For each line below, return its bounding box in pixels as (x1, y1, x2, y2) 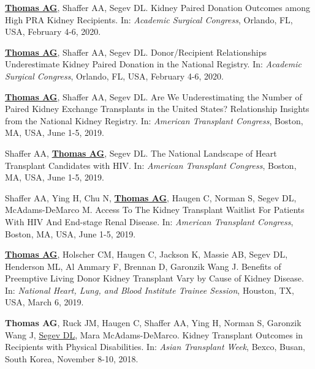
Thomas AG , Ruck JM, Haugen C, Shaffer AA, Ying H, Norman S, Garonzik (5, 316, 302, 329)
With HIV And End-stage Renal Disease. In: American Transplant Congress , (5, 215, 294, 228)
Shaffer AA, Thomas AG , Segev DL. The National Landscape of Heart (5, 146, 277, 159)
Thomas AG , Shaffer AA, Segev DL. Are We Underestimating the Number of (5, 90, 302, 103)
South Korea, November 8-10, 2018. (5, 352, 139, 365)
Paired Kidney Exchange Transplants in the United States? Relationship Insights (5, 102, 309, 115)
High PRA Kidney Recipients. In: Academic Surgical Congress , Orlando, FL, (5, 13, 293, 26)
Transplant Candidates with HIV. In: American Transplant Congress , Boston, (5, 158, 297, 171)
